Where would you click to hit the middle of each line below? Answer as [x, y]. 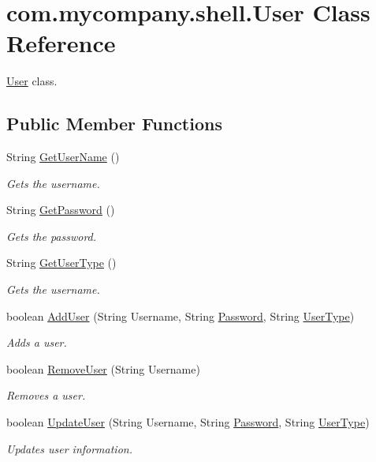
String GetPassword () [61, 210]
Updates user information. [69, 448]
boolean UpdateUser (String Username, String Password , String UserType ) [188, 422]
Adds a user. [37, 342]
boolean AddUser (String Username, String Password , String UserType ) [181, 316]
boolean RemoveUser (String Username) [103, 368]
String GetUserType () [61, 263]
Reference [61, 43]
